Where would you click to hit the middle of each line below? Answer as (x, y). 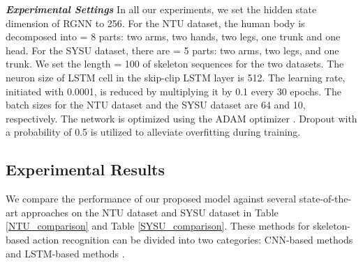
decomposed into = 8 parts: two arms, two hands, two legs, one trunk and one (173, 37)
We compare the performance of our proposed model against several (151, 199)
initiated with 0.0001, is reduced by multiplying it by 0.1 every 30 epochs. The (173, 91)
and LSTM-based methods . (65, 253)
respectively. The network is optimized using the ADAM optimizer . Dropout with (181, 118)
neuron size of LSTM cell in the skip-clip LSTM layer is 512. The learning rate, (176, 77)
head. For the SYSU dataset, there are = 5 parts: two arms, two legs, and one (172, 50)
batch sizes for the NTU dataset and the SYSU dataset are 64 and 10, (156, 105)
